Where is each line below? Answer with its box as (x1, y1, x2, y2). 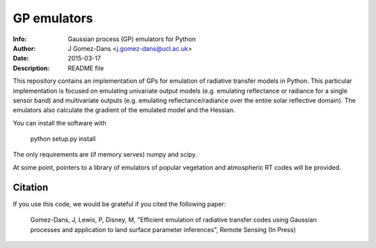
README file (68, 63, 104, 72)
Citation (13, 181, 49, 193)
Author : (13, 44, 36, 52)
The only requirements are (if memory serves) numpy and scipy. (13, 150, 198, 159)
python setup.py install (30, 134, 96, 143)
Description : (13, 63, 50, 72)
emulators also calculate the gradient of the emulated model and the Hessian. (13, 106, 236, 114)
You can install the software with (13, 118, 107, 127)
